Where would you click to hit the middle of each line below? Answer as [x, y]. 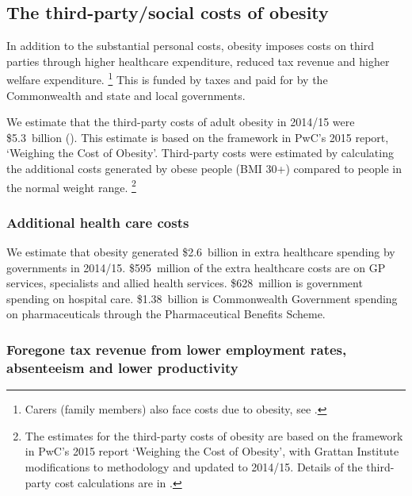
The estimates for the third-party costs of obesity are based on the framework [214, 435]
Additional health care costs [98, 222]
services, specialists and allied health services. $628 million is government [185, 283]
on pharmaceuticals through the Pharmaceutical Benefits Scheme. [166, 314]
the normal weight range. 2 [71, 186]
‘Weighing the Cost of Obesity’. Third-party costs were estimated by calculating [200, 153]
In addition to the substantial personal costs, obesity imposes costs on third [191, 46]
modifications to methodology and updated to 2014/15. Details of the [194, 466]
